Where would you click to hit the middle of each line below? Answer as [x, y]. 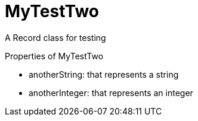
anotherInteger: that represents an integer [111, 93]
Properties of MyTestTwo [54, 56]
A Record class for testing [55, 37]
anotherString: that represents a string [104, 74]
